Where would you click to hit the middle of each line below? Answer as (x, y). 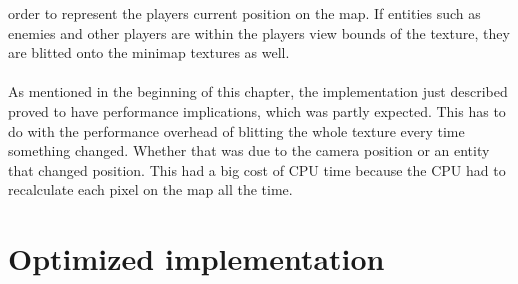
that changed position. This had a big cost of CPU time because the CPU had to (257, 169)
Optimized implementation (196, 258)
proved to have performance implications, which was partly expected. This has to (257, 110)
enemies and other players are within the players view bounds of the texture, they (259, 32)
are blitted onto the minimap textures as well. (149, 52)
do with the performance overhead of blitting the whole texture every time (236, 130)
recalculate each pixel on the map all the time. (150, 189)
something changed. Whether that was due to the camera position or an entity (249, 150)
